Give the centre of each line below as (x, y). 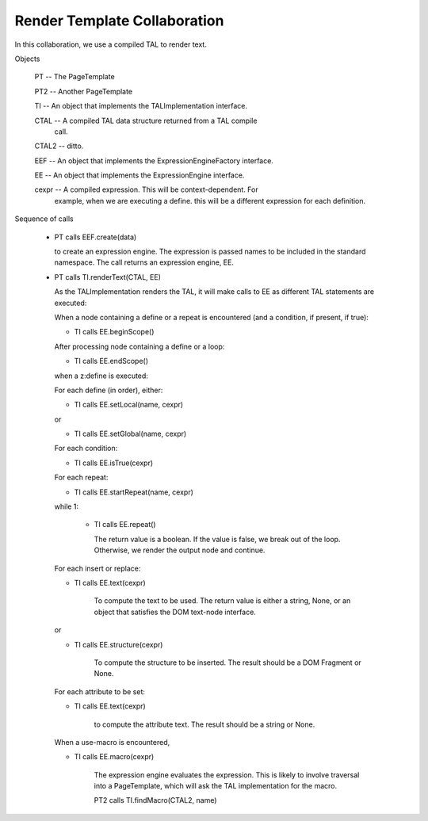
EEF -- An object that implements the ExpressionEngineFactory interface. (154, 160)
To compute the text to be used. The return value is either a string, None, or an (222, 601)
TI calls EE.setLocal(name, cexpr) (129, 405)
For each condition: (86, 449)
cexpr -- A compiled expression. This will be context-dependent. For (146, 189)
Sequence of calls (44, 219)
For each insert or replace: (97, 568)
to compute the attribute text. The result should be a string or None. (204, 724)
